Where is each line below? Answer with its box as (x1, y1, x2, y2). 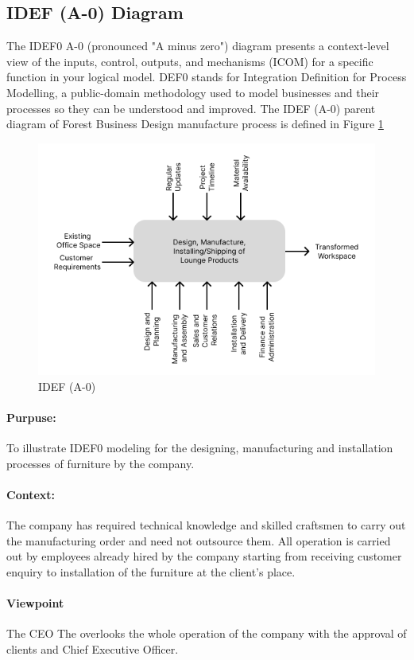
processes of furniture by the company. (6, 455, 195, 471)
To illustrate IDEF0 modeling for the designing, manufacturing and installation (6, 439, 393, 455)
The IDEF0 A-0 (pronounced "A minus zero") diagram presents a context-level (6, 37, 389, 54)
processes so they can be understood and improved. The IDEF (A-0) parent (6, 100, 376, 116)
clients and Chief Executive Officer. (6, 640, 179, 657)
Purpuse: (6, 408, 56, 425)
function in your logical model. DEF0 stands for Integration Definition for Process (6, 68, 407, 85)
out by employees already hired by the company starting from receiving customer (6, 548, 402, 564)
